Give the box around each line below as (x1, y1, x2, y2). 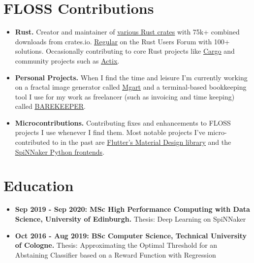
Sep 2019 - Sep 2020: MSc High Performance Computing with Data (15, 204, 250, 214)
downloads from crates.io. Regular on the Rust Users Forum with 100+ (15, 36, 230, 46)
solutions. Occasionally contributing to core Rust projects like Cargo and (15, 46, 235, 56)
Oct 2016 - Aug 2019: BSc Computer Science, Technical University (15, 230, 247, 240)
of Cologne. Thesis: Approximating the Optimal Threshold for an (15, 240, 218, 250)
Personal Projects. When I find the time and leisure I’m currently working (15, 72, 248, 82)
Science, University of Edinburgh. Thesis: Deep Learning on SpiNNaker (15, 213, 246, 224)
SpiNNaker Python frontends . (15, 146, 105, 157)
